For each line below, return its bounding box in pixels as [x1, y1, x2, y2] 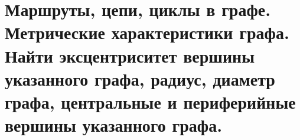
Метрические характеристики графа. [5, 20, 289, 44]
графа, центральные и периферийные [5, 89, 296, 113]
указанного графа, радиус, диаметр [5, 66, 275, 90]
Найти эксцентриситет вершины [5, 43, 255, 67]
